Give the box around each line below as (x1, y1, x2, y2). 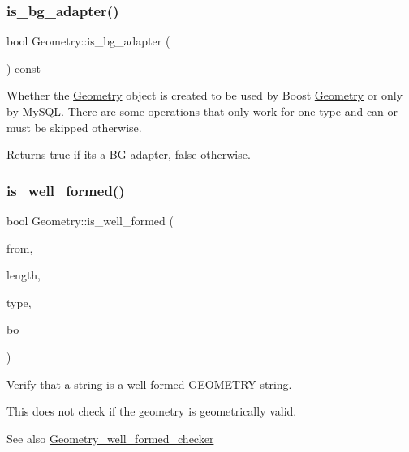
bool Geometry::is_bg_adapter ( (6, 32, 170, 49)
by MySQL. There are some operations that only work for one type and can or (6, 103, 398, 119)
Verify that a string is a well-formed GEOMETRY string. (6, 375, 292, 392)
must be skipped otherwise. (6, 118, 142, 135)
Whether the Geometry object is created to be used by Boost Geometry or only (6, 87, 403, 104)
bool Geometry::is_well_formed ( (6, 212, 174, 228)
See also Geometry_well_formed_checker (6, 429, 214, 446)
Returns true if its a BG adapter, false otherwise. (6, 146, 251, 163)
